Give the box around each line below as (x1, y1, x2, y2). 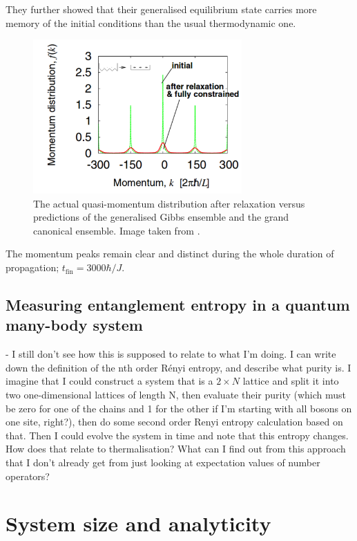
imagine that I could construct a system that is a (6, 374, 213, 388)
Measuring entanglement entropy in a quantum (6, 294, 350, 315)
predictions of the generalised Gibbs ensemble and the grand (33, 210, 289, 224)
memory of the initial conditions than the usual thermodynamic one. (6, 15, 296, 30)
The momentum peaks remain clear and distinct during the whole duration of (6, 246, 334, 261)
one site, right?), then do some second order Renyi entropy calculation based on (6, 414, 343, 429)
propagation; (6, 260, 59, 275)
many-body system (6, 314, 143, 336)
